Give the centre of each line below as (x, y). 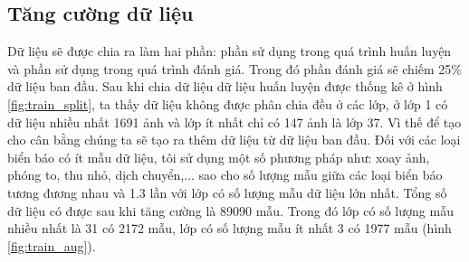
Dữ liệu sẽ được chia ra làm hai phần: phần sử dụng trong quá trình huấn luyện (230, 51)
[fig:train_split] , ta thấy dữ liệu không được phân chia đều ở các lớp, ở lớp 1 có (228, 103)
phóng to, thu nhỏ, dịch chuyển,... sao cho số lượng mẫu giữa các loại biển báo (225, 175)
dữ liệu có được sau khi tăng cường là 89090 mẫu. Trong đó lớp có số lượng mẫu (230, 210)
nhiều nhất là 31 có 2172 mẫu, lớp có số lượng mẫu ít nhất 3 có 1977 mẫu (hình (230, 228)
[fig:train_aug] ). (52, 245)
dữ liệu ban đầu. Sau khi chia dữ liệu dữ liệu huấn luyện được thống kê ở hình (225, 86)
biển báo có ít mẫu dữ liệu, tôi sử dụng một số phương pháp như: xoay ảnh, (219, 157)
